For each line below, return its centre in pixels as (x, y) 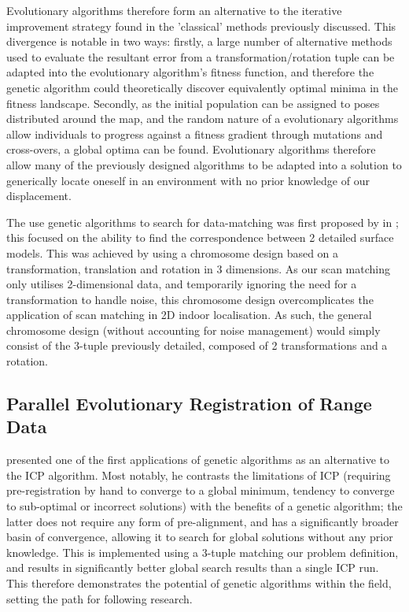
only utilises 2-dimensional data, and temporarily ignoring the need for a (182, 284)
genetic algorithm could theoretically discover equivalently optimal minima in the (202, 87)
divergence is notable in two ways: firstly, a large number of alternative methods (199, 41)
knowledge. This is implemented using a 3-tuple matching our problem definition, (203, 552)
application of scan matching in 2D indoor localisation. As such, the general (189, 315)
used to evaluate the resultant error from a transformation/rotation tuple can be (201, 56)
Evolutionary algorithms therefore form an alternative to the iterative (174, 10)
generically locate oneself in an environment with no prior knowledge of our (188, 180)
